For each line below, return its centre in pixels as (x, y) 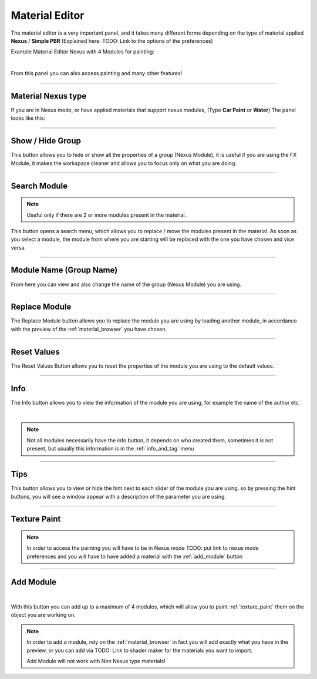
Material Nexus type (49, 96)
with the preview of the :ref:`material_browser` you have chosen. (89, 329)
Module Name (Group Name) (64, 270)
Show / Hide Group (46, 141)
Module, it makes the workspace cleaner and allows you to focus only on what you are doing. (124, 163)
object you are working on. (43, 615)
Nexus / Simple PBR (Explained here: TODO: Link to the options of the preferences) (112, 41)
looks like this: (28, 118)
